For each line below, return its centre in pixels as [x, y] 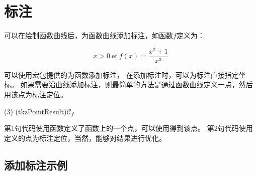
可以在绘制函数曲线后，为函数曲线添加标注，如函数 [89, 35]
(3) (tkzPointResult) [35, 111]
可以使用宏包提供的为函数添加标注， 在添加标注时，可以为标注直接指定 [121, 74]
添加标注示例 [36, 165]
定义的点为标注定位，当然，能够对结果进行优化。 [85, 138]
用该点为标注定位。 [36, 95]
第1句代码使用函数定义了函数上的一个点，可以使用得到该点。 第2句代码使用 [128, 128]
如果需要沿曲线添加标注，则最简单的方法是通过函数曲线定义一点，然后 [137, 84]
